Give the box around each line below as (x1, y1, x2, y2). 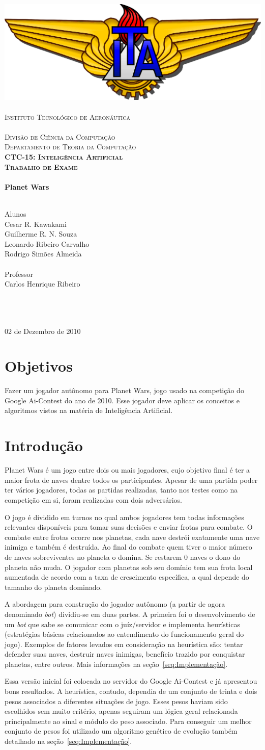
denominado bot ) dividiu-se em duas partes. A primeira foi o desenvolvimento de (5, 608, 255, 619)
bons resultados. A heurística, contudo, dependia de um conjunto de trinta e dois (5, 686, 257, 696)
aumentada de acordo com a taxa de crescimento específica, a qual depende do (5, 572, 249, 582)
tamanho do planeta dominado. (5, 581, 102, 592)
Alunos (5, 209, 26, 219)
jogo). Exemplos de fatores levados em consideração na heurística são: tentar (5, 638, 243, 649)
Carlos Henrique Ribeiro (5, 278, 80, 289)
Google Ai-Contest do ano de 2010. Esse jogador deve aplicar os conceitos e (5, 395, 240, 405)
